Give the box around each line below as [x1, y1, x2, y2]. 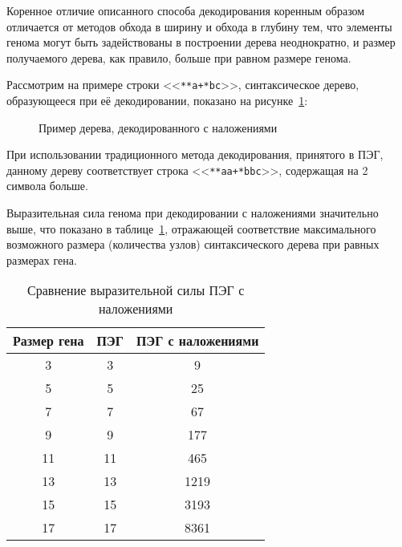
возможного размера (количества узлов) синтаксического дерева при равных [6, 236, 380, 253]
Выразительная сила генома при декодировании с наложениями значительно [6, 205, 379, 221]
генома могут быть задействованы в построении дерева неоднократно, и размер [6, 34, 396, 51]
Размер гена [13, 331, 84, 350]
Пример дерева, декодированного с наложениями [39, 119, 278, 136]
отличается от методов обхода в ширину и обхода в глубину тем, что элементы [6, 18, 392, 34]
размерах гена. [6, 251, 77, 268]
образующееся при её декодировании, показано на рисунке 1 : [6, 92, 308, 109]
